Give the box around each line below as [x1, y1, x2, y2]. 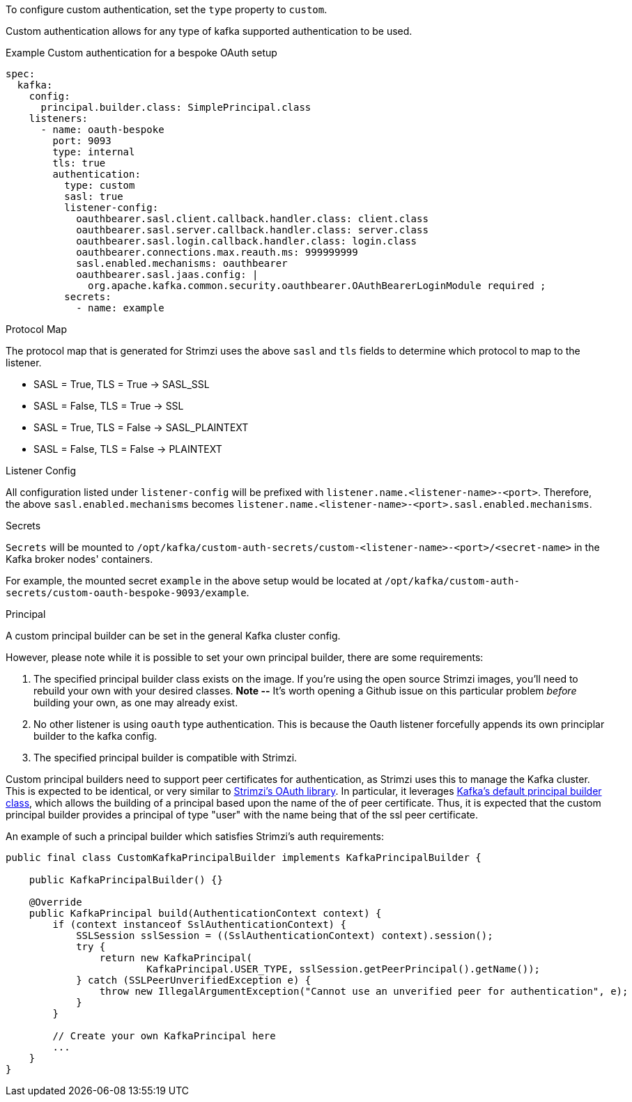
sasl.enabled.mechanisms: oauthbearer [76, 258, 288, 269]
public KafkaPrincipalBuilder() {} [29, 874, 223, 885]
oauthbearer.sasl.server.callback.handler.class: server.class [76, 224, 429, 235]
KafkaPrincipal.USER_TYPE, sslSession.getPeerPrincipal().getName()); [146, 963, 541, 975]
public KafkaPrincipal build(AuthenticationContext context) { [29, 908, 382, 919]
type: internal [52, 146, 135, 157]
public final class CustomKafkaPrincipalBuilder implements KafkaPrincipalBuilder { [6, 852, 481, 863]
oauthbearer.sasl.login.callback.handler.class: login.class [76, 235, 417, 247]
